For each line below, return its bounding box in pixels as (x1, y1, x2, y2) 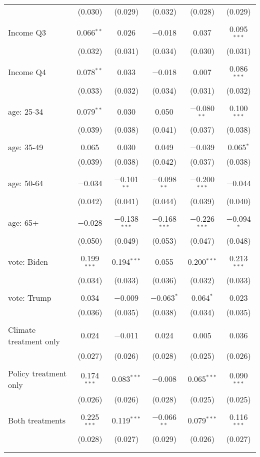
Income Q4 (8, 66, 46, 78)
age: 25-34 (8, 105, 43, 117)
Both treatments (8, 414, 66, 426)
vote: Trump (8, 291, 51, 303)
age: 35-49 (8, 141, 43, 153)
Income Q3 (8, 27, 46, 39)
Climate (8, 323, 36, 335)
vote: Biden (8, 256, 48, 268)
